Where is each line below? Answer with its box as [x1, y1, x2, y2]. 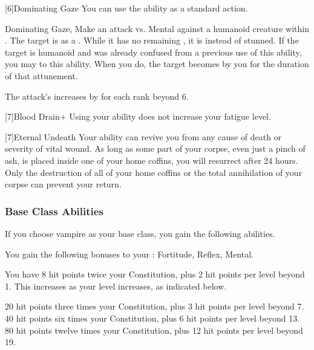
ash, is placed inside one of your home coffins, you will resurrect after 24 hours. [5, 154, 298, 166]
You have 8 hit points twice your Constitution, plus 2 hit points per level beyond [5, 268, 305, 280]
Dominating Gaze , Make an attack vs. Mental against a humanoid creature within [5, 22, 309, 34]
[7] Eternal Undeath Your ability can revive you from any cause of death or [5, 130, 282, 143]
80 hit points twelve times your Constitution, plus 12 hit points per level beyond [5, 323, 303, 336]
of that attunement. [5, 69, 78, 82]
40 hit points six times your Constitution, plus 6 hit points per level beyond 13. [5, 311, 300, 324]
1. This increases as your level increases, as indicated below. [5, 279, 227, 292]
